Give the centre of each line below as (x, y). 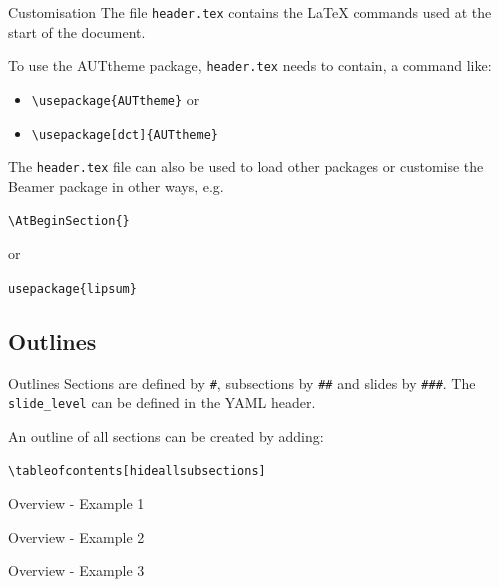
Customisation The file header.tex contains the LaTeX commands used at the (250, 12)
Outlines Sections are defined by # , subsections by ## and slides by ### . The (242, 382)
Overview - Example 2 (76, 536)
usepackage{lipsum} (72, 288)
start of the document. (77, 31)
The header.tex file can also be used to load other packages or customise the (246, 166)
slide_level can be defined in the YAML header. (162, 402)
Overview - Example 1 (76, 503)
